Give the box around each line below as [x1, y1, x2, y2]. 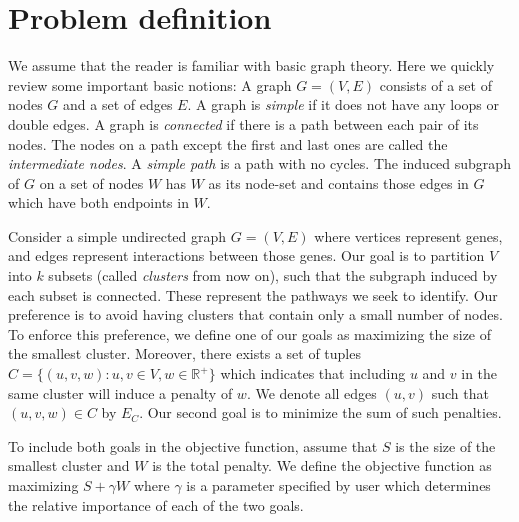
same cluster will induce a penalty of [8, 382, 233, 403]
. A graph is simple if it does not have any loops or [187, 94, 500, 115]
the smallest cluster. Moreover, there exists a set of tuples [8, 343, 361, 364]
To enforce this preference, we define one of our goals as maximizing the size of [8, 323, 492, 344]
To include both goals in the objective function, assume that [8, 435, 378, 456]
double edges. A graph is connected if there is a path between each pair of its [8, 113, 479, 134]
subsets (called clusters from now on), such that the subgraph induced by [48, 265, 498, 286]
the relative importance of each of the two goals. [8, 494, 304, 515]
